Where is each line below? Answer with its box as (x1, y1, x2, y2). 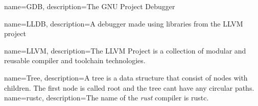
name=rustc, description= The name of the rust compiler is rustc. (4, 92, 209, 103)
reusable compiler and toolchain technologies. (4, 55, 146, 66)
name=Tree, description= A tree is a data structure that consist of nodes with (4, 72, 248, 83)
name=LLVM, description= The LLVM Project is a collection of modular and (4, 45, 246, 56)
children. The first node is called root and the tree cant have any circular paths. (4, 82, 254, 93)
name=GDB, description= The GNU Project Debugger (4, 1, 175, 11)
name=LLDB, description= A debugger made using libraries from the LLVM (4, 18, 243, 29)
